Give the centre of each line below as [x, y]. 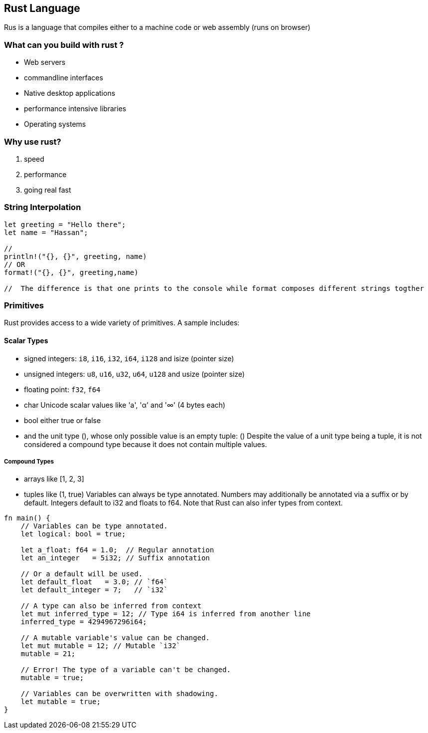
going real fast [48, 190]
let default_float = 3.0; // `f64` [94, 582]
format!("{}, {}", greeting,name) [71, 272]
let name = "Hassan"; [46, 232]
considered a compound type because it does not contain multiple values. [145, 444]
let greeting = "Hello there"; [65, 224]
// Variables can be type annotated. [94, 526]
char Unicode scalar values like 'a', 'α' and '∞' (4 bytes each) [125, 405]
